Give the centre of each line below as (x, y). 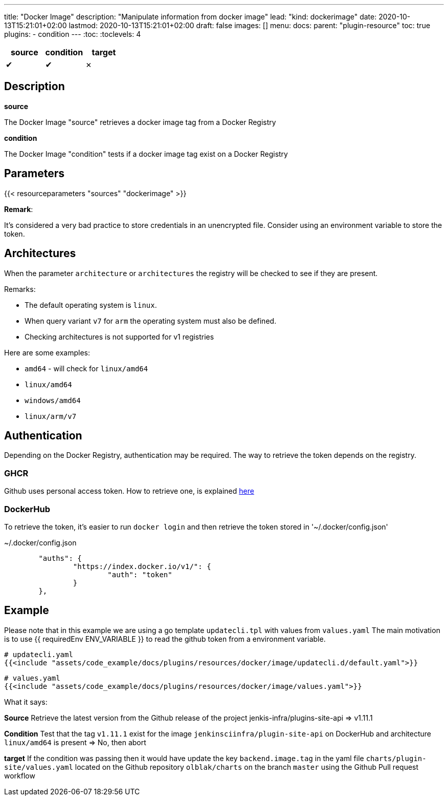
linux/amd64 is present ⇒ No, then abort (75, 742)
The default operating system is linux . (91, 305)
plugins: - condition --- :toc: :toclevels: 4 (73, 34)
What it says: (26, 702)
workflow (20, 775)
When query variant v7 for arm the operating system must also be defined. (151, 321)
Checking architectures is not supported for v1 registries (119, 336)
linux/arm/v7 (51, 416)
